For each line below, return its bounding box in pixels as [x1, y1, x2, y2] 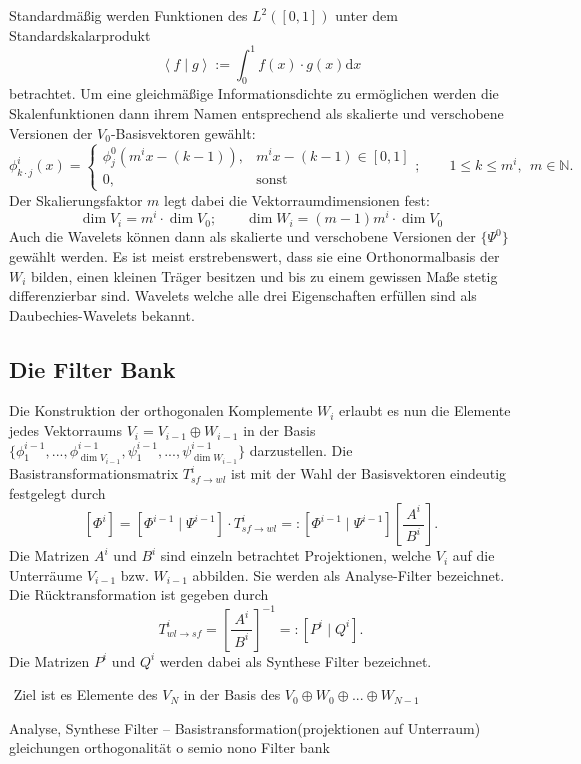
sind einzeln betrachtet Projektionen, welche [160, 545, 432, 566]
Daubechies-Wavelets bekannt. [9, 304, 195, 325]
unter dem [335, 5, 398, 25]
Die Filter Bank [9, 353, 176, 384]
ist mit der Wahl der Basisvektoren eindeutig [230, 463, 507, 484]
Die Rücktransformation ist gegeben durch [9, 584, 269, 605]
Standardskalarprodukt [9, 24, 151, 45]
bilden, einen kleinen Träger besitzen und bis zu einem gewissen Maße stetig [31, 265, 498, 286]
